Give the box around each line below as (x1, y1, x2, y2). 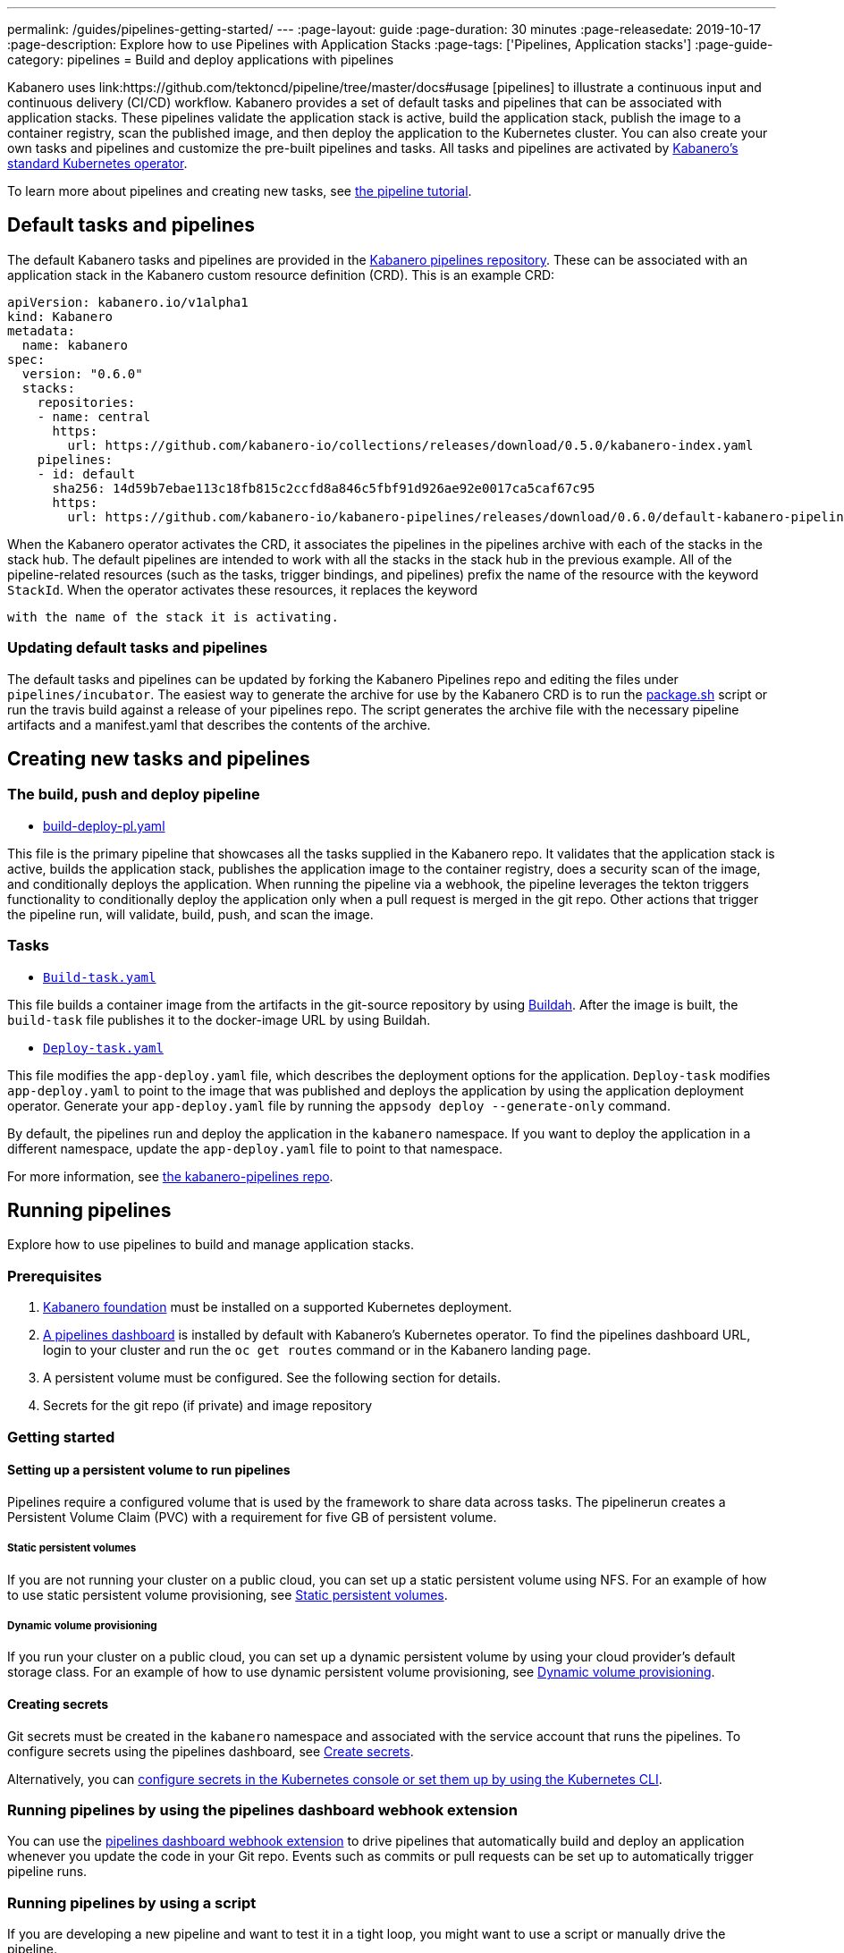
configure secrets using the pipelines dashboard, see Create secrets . (7, 1743, 414, 1759)
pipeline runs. (7, 1864, 88, 1880)
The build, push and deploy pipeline (7, 785, 260, 804)
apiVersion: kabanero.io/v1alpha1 (7, 294, 249, 309)
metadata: (7, 323, 75, 338)
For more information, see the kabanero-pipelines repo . (7, 1168, 333, 1184)
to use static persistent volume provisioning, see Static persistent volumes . (7, 1586, 448, 1602)
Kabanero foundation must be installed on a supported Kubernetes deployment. (43, 1299, 512, 1315)
